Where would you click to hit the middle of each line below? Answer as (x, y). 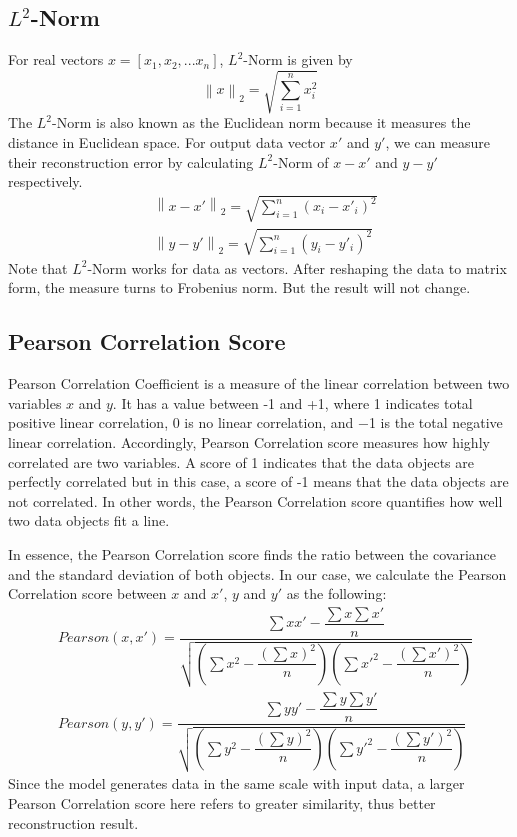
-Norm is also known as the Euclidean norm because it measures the (261, 122)
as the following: (336, 593)
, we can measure (438, 141)
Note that (38, 267)
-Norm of (301, 161)
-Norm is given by (298, 59)
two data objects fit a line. (89, 520)
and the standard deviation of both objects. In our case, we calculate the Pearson (257, 573)
